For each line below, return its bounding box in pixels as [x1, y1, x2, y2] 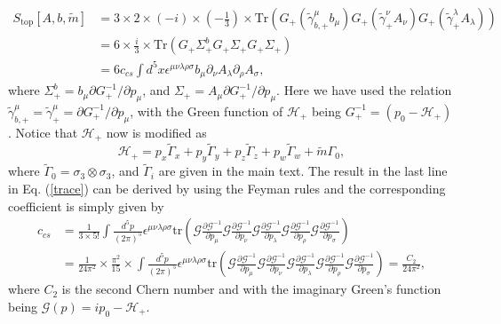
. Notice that [8, 122, 78, 141]
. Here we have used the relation [276, 81, 452, 99]
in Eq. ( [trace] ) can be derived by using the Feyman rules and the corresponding [8, 178, 446, 197]
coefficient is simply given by [8, 196, 164, 215]
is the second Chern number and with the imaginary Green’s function [61, 280, 441, 298]
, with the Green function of [130, 101, 283, 120]
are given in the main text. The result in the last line [158, 162, 448, 180]
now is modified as [106, 122, 207, 141]
